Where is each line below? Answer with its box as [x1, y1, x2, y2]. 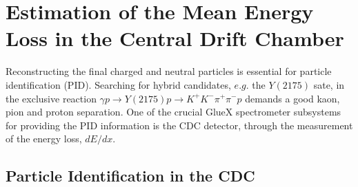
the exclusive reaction [6, 91, 97, 105]
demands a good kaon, [245, 91, 340, 105]
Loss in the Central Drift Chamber [6, 24, 344, 52]
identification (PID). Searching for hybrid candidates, [6, 77, 231, 91]
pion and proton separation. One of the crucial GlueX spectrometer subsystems [6, 104, 341, 119]
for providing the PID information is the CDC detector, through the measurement [6, 118, 353, 132]
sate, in [313, 77, 345, 91]
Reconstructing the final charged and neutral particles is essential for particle [6, 64, 332, 78]
